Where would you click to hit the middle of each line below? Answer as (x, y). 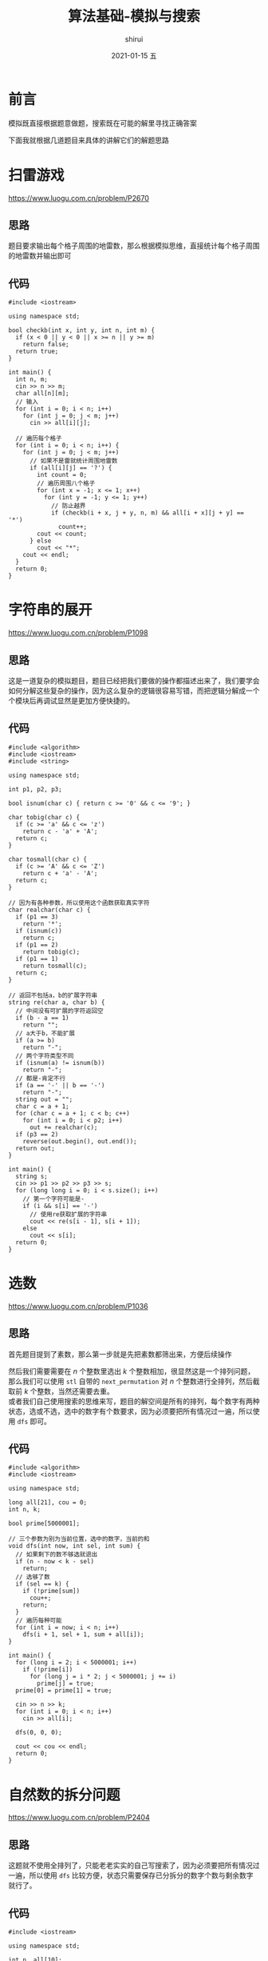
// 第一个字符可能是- (54, 1199)
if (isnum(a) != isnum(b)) (60, 1063)
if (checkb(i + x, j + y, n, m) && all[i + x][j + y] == (148, 513)
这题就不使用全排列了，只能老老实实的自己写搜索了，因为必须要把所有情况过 (134, 1866)
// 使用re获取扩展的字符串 (68, 1214)
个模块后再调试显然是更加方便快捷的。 (71, 700)
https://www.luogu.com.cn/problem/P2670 (79, 198)
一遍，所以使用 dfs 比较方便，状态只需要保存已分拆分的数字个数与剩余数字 (131, 1875)
